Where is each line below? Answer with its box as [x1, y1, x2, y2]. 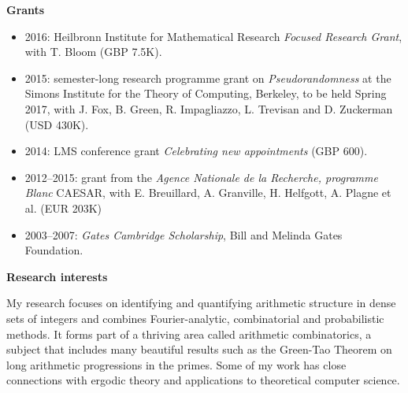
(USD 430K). [24, 116, 89, 132]
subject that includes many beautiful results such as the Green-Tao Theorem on [6, 341, 392, 358]
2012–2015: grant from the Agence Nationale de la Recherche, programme [24, 169, 378, 185]
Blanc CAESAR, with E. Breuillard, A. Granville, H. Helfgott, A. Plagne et [24, 184, 391, 201]
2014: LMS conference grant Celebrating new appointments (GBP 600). [24, 143, 368, 159]
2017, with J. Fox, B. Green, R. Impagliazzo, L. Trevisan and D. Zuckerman [24, 100, 393, 117]
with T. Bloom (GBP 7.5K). [24, 43, 162, 60]
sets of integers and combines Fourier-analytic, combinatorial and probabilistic [6, 310, 384, 326]
